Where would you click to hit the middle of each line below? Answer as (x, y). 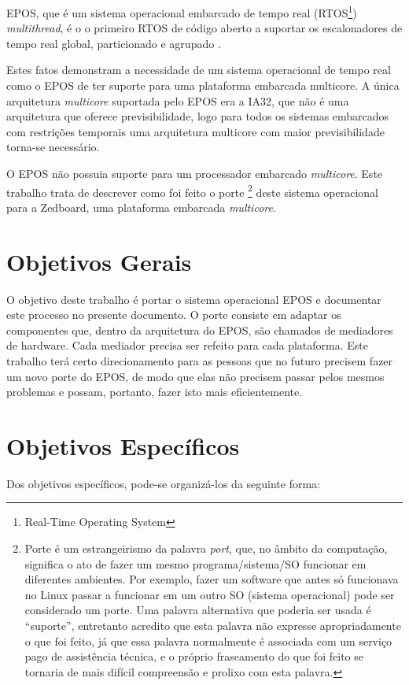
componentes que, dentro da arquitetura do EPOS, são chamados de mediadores (200, 330)
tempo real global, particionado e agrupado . (114, 43)
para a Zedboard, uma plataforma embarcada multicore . (141, 207)
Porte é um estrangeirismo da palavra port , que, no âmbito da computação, (206, 548)
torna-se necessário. (53, 147)
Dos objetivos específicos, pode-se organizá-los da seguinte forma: (163, 483)
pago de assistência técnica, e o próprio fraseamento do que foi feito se (194, 656)
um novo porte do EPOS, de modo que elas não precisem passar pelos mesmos (195, 376)
